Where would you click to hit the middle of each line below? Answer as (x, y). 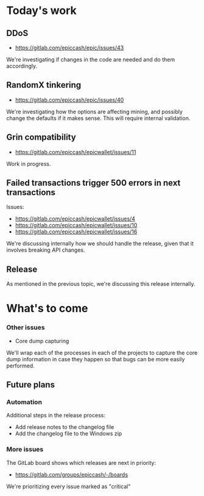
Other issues (26, 328)
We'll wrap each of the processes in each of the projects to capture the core (102, 353)
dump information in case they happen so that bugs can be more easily (96, 359)
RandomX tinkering (44, 85)
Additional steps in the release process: (56, 416)
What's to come (47, 309)
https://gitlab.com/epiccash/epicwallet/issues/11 (76, 152)
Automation (24, 402)
